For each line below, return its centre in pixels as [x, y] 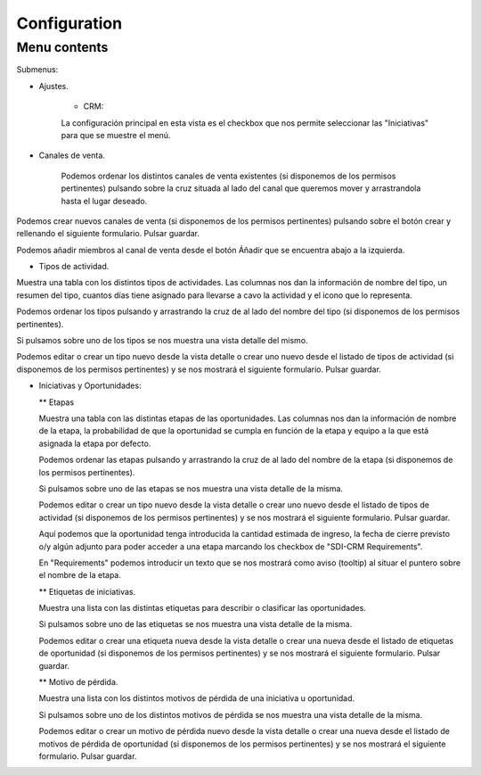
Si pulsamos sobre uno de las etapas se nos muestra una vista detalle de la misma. [191, 488]
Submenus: [37, 70]
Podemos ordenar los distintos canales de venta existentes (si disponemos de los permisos [228, 176]
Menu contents [62, 47]
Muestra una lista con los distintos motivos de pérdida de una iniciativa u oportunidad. [197, 698]
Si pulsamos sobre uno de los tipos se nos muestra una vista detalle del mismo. [162, 341]
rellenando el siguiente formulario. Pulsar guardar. [108, 234]
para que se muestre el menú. [116, 135]
